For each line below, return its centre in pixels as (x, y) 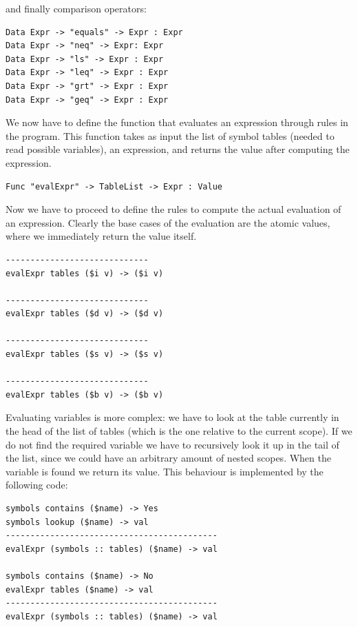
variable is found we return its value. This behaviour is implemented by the (165, 471)
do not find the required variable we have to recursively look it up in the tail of (172, 444)
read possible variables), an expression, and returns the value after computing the (178, 149)
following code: (37, 485)
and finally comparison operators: (76, 8)
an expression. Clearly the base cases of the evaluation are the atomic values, (168, 222)
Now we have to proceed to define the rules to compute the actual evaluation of (173, 209)
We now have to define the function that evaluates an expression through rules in (177, 122)
